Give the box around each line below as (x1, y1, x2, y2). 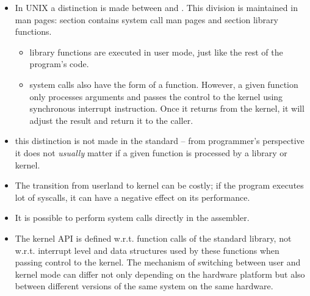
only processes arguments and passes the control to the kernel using (29, 90, 283, 103)
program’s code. (29, 57, 89, 70)
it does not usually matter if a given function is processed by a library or (15, 146, 287, 159)
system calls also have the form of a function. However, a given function (29, 78, 298, 90)
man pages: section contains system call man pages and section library (15, 13, 278, 26)
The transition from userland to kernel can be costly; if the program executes (15, 179, 304, 192)
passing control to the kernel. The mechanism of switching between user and (15, 256, 301, 269)
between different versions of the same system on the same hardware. (15, 280, 273, 292)
